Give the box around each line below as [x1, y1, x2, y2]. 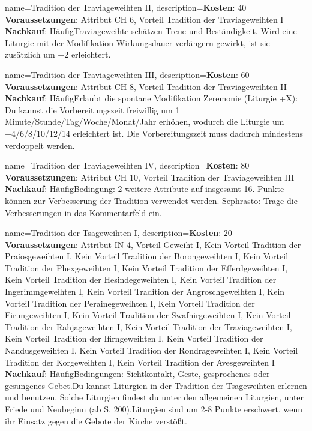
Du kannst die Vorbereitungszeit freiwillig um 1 [5, 103, 180, 116]
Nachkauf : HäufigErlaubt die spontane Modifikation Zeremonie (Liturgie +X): [5, 92, 298, 104]
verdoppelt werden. [5, 139, 75, 151]
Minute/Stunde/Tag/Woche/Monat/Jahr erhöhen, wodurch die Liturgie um [5, 115, 284, 128]
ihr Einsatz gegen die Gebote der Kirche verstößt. [5, 414, 187, 427]
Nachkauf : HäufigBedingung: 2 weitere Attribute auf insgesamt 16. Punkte [5, 182, 284, 195]
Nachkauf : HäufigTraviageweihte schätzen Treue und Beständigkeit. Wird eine [5, 25, 297, 37]
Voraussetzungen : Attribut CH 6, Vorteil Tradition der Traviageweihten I [5, 13, 284, 25]
